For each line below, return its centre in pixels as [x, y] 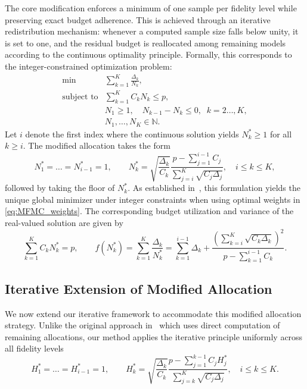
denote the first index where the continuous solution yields [132, 134]
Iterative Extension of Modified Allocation [139, 288]
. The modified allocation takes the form [97, 145]
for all [281, 134]
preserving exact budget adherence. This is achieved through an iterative [138, 19]
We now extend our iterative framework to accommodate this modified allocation [153, 313]
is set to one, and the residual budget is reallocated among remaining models [145, 43]
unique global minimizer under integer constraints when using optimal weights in [153, 199]
